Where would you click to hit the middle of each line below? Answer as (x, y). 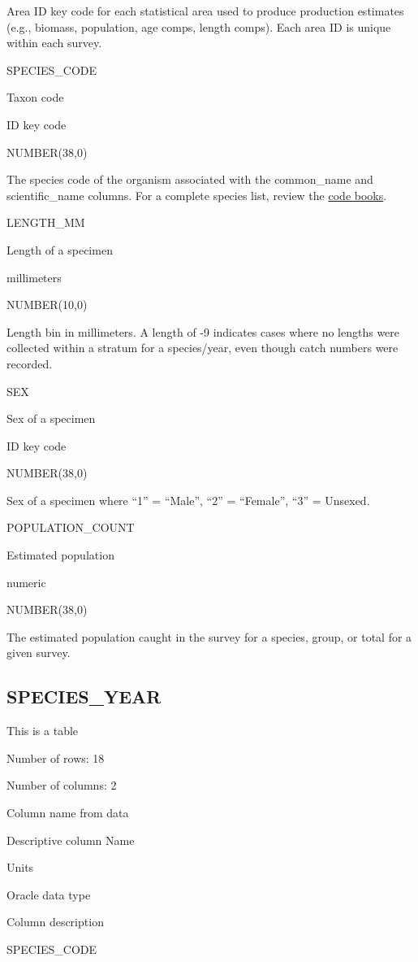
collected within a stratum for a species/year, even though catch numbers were (203, 348)
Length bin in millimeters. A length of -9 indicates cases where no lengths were (203, 331)
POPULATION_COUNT (71, 527)
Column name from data (68, 813)
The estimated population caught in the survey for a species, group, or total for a (209, 636)
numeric (26, 582)
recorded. (30, 363)
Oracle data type (49, 894)
